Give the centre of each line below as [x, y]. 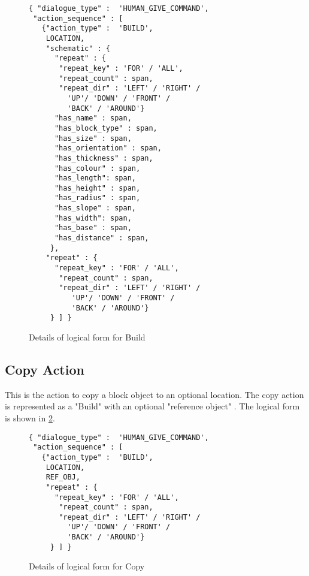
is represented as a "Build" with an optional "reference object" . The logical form [152, 406]
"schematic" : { [78, 48]
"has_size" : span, [93, 138]
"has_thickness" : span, [104, 158]
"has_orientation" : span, [108, 148]
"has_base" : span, [93, 228]
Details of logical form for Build [87, 337]
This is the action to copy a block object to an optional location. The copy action [154, 394]
